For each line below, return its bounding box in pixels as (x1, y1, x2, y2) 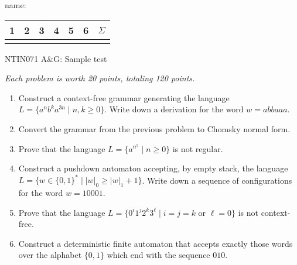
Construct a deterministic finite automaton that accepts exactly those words (18, 237, 293, 249)
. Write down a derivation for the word (104, 103, 244, 115)
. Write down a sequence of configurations (142, 174, 292, 186)
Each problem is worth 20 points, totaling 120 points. (5, 72, 195, 84)
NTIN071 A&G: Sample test (5, 52, 107, 64)
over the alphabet (18, 249, 82, 261)
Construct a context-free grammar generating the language (18, 91, 230, 104)
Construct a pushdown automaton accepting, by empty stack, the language (18, 162, 288, 174)
